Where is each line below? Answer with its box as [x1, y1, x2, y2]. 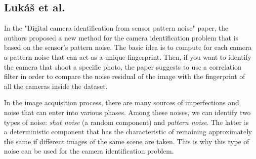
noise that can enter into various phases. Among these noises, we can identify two [4, 107, 251, 117]
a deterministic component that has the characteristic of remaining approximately [4, 126, 252, 137]
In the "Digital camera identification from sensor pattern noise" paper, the [4, 23, 229, 33]
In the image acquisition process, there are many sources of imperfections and [4, 97, 239, 108]
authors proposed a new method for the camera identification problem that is [4, 32, 239, 42]
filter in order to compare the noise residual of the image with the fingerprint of [4, 71, 245, 81]
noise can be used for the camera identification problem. [4, 146, 174, 156]
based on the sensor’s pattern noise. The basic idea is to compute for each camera [4, 42, 252, 52]
